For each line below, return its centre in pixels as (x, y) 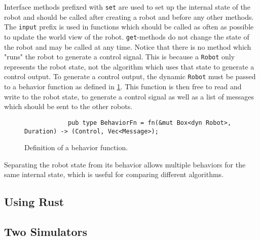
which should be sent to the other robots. (68, 106)
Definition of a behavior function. (76, 147)
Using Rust (34, 202)
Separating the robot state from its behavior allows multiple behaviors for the (125, 164)
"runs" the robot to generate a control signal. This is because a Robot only (120, 57)
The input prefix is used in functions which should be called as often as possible (129, 27)
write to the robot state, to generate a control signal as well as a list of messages (129, 96)
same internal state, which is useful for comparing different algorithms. (114, 174)
